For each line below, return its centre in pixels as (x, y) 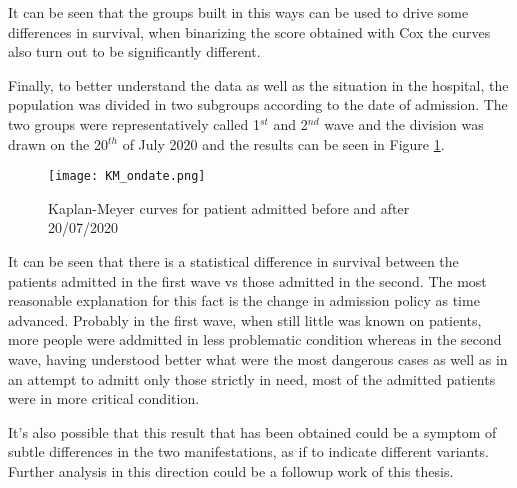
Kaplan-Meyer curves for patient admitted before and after (229, 207)
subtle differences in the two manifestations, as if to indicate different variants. (248, 451)
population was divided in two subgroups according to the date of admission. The (258, 104)
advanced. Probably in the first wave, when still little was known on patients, (245, 319)
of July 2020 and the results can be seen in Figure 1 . (283, 143)
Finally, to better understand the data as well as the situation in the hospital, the (258, 84)
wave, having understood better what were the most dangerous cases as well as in (258, 358)
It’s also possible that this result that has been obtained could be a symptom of (252, 431)
